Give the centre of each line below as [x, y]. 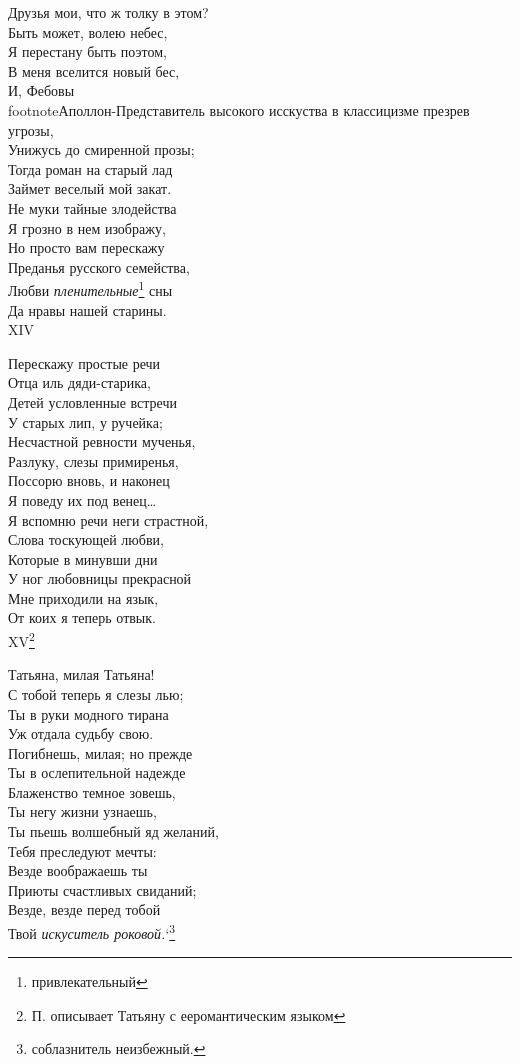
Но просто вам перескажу [86, 247]
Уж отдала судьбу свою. [81, 733]
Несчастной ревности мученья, [102, 441]
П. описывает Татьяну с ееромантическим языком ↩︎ [188, 1014]
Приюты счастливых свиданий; [102, 889]
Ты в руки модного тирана [88, 713]
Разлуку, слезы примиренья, [93, 460]
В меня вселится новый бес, [94, 70]
